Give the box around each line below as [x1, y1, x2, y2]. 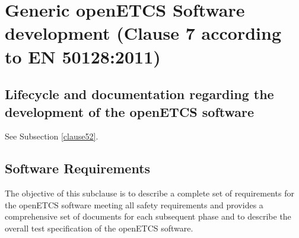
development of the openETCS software [5, 102, 255, 120]
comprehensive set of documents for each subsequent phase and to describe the [5, 210, 291, 223]
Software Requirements [5, 159, 151, 177]
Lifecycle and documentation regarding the [5, 85, 274, 103]
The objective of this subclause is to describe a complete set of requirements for [5, 187, 294, 199]
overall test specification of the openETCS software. [5, 221, 193, 234]
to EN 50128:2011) [5, 44, 161, 68]
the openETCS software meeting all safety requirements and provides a [5, 198, 263, 211]
